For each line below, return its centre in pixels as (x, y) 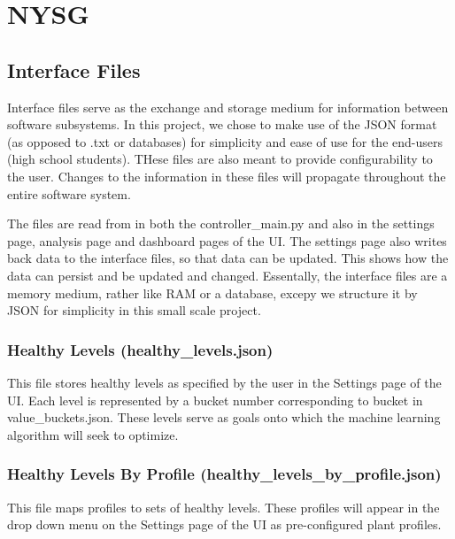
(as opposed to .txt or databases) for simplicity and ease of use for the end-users (225, 141)
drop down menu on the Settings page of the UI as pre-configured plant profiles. (224, 524)
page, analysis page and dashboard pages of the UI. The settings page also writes (227, 240)
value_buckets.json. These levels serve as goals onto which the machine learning (224, 417)
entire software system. (69, 193)
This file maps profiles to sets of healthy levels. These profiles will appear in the (224, 507)
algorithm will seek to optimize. (93, 434)
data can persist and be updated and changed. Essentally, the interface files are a (227, 275)
